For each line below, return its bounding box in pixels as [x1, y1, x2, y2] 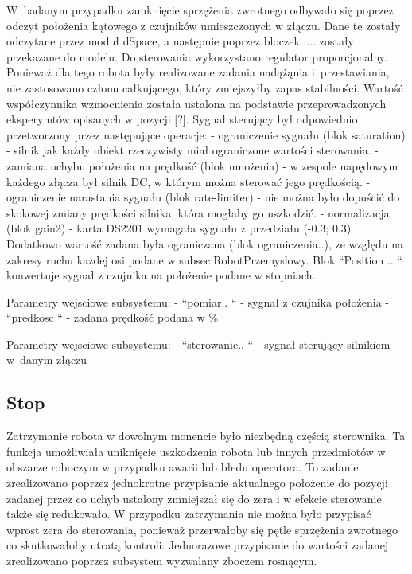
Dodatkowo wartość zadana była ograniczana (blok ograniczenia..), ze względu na [6, 235, 403, 252]
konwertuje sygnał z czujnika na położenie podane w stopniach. [6, 267, 316, 283]
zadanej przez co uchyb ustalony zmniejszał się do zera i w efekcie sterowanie [6, 490, 382, 506]
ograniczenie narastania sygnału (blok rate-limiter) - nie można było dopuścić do [6, 189, 400, 205]
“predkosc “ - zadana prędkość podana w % [6, 309, 219, 326]
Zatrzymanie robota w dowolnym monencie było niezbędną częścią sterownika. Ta [6, 428, 406, 444]
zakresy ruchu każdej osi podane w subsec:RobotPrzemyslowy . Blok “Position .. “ [6, 251, 402, 267]
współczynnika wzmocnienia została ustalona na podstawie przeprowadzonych [6, 95, 387, 111]
